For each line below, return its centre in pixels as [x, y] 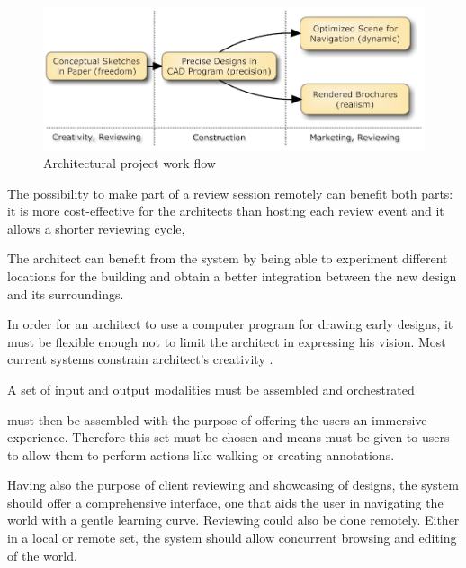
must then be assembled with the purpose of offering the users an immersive [217, 419]
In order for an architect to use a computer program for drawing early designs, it [230, 324]
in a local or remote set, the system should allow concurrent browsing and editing [232, 538]
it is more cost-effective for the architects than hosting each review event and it [226, 211]
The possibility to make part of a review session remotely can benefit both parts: [230, 193]
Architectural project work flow [130, 162]
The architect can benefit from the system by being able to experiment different [228, 258]
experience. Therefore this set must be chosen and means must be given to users [229, 437]
